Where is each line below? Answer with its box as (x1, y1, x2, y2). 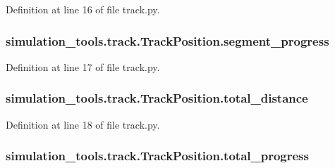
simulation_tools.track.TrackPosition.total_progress (6, 147, 309, 164)
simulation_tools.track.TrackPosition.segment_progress (6, 32, 329, 49)
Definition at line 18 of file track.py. (6, 117, 160, 131)
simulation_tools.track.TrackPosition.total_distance (6, 89, 308, 107)
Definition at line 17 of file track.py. (6, 59, 160, 74)
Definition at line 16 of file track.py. (6, 2, 160, 16)
